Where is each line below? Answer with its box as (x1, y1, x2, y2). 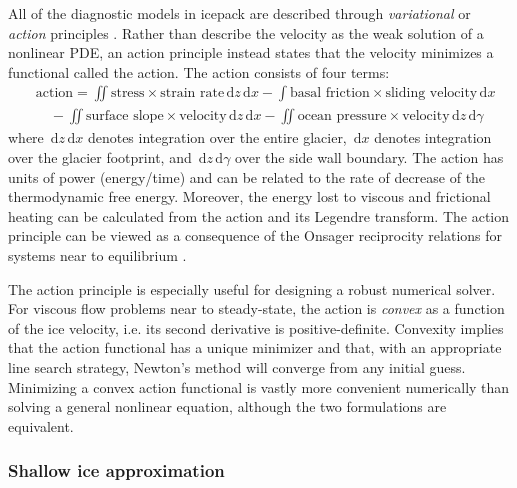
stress (110, 86, 145, 101)
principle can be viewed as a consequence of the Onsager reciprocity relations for (8, 225, 503, 246)
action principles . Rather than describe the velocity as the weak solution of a (8, 22, 484, 43)
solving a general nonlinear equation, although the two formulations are (8, 396, 447, 417)
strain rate (160, 86, 225, 101)
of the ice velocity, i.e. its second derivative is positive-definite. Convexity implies (8, 317, 504, 338)
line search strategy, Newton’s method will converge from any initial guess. (8, 356, 466, 377)
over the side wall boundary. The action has (235, 147, 504, 168)
